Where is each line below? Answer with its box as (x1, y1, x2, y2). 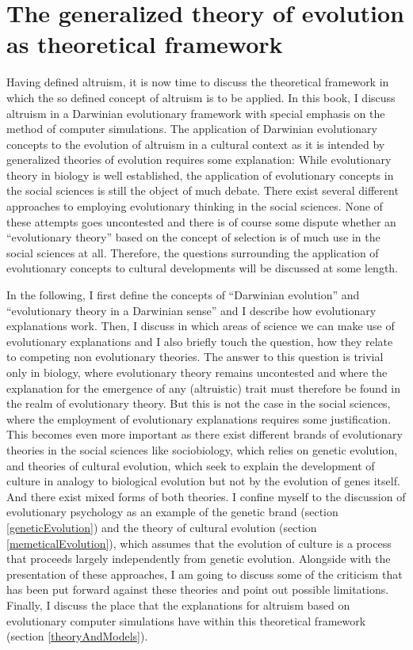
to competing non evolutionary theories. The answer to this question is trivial (6, 348, 384, 365)
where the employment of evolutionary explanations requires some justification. (6, 410, 392, 427)
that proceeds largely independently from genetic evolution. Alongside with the (6, 550, 391, 567)
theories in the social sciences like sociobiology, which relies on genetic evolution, (6, 441, 398, 458)
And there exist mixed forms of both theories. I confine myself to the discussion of (6, 488, 406, 504)
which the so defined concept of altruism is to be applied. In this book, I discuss (6, 89, 396, 105)
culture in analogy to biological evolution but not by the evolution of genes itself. (6, 473, 400, 489)
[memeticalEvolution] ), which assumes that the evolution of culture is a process (6, 534, 392, 551)
